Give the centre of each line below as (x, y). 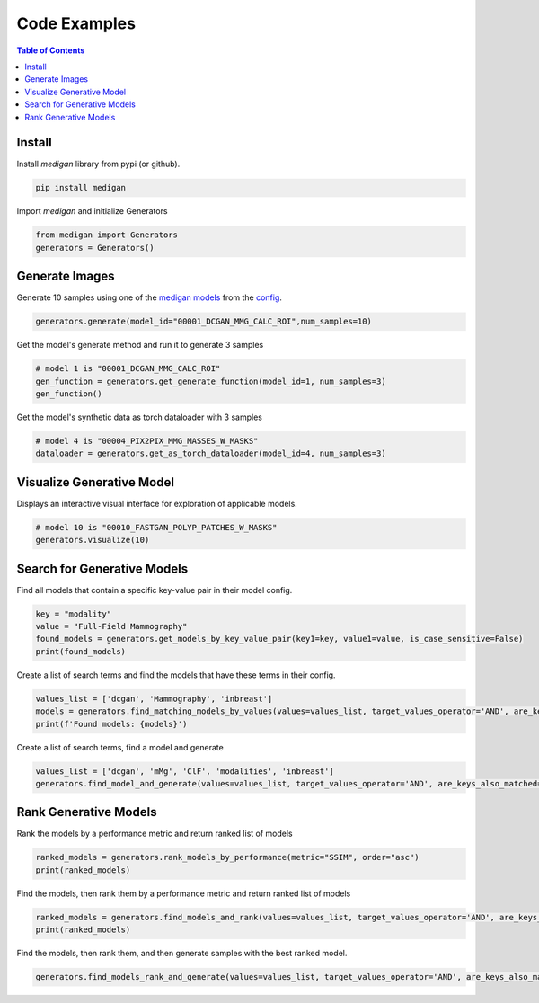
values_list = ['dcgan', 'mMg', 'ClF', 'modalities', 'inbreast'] (185, 771)
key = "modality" (74, 614)
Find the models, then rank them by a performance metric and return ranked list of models (184, 893)
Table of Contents (51, 50)
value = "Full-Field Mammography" (111, 626)
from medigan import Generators (107, 235)
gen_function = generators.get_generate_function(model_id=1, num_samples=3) (211, 381)
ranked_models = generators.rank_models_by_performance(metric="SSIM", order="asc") (227, 857)
